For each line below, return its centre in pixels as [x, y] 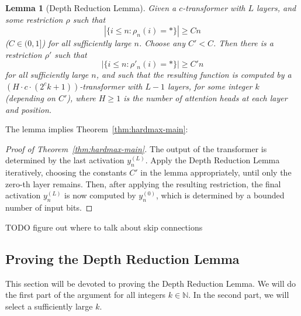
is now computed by [100, 195]
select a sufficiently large [49, 306]
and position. [29, 109]
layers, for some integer [210, 86]
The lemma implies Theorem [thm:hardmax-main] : [97, 129]
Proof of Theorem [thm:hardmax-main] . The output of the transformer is [136, 148]
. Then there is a [243, 43]
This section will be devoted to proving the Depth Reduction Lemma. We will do [150, 283]
